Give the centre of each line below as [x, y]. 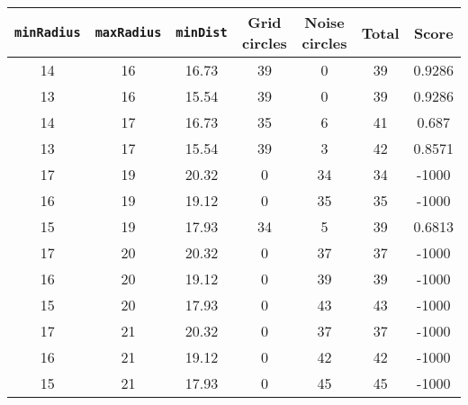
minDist [202, 32]
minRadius [48, 32]
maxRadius [128, 32]
